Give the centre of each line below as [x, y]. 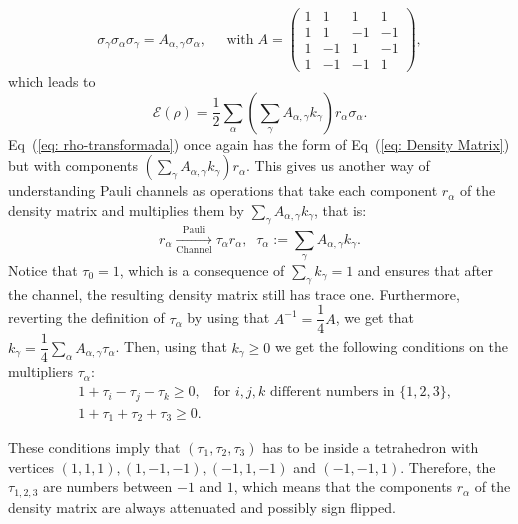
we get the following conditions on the [392, 346]
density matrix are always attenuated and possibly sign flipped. [202, 506]
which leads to [52, 81]
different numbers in [332, 392]
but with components [73, 165]
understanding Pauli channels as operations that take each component [223, 190]
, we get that [374, 317]
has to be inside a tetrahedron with [370, 447]
